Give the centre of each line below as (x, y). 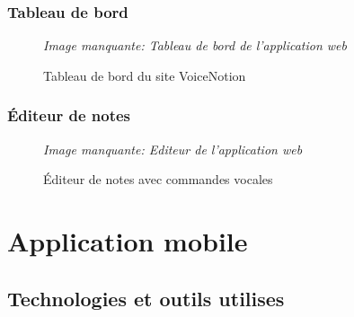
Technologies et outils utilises (146, 298)
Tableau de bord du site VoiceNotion (145, 75)
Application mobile (128, 241)
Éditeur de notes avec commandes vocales (158, 179)
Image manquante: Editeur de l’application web (173, 149)
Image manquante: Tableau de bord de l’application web (195, 45)
